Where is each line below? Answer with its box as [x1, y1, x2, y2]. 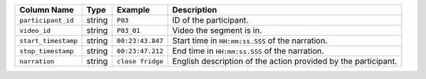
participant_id [19, 16, 74, 24]
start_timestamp [19, 36, 78, 45]
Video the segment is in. [172, 25, 262, 35]
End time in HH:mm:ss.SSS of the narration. [172, 45, 325, 56]
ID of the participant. [172, 15, 248, 25]
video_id [19, 26, 51, 34]
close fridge [117, 57, 163, 66]
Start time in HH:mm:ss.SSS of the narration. [172, 35, 328, 46]
